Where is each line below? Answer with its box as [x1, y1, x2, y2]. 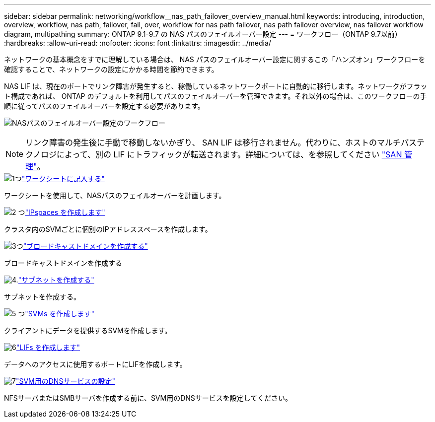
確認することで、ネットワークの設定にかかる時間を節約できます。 [4, 65, 218, 73]
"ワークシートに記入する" [21, 174, 105, 183]
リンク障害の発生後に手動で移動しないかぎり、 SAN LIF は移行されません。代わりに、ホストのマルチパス [25, 138, 417, 147]
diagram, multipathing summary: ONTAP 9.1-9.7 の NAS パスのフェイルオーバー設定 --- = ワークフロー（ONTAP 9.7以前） [4, 30, 402, 38]
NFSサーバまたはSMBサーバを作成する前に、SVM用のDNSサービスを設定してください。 [4, 394, 292, 402]
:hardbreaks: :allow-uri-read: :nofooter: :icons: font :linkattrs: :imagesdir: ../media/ [4, 39, 271, 47]
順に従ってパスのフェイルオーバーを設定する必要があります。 [4, 102, 205, 110]
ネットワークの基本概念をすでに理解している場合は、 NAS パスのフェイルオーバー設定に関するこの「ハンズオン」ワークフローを [4, 55, 426, 64]
